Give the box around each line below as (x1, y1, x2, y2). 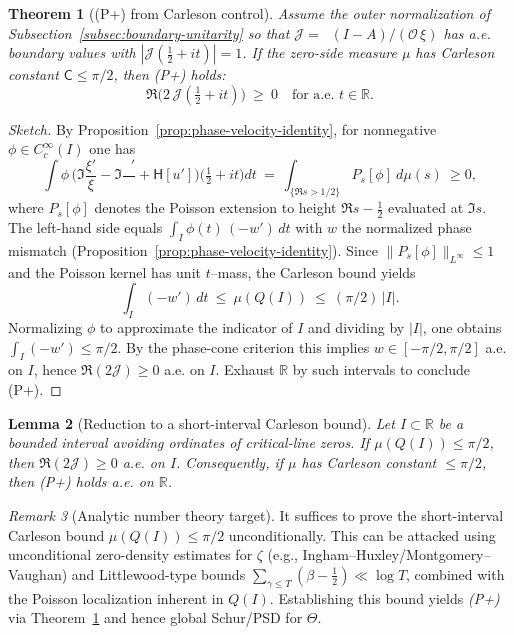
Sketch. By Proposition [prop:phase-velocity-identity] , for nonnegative (8, 118, 437, 139)
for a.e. (291, 87, 335, 102)
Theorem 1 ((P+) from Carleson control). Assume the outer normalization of (8, 3, 490, 23)
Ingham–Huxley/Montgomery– (302, 544, 491, 565)
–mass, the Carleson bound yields (210, 261, 416, 282)
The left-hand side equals (8, 217, 163, 238)
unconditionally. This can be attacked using (228, 524, 496, 545)
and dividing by (308, 317, 405, 338)
